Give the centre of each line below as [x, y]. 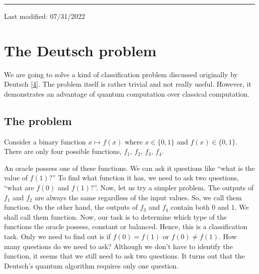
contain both [190, 207]
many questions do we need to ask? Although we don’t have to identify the [119, 246]
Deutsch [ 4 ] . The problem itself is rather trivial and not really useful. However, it [128, 84]
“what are [19, 188]
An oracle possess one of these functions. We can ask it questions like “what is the [129, 168]
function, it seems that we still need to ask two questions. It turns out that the [125, 256]
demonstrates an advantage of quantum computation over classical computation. [127, 93]
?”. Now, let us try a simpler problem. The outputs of [172, 188]
